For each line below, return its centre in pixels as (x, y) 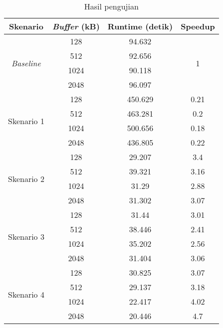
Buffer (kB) (76, 26)
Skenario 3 (26, 236)
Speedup (198, 26)
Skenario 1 (26, 121)
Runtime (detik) (140, 26)
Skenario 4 (26, 294)
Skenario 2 (26, 178)
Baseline (26, 63)
